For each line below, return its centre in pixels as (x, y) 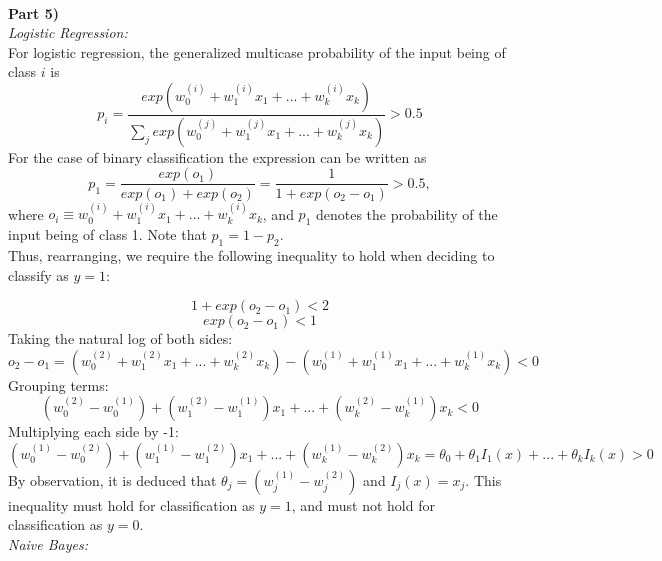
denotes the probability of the (406, 213)
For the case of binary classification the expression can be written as (217, 156)
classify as (38, 274)
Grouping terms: (58, 384)
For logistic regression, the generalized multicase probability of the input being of (257, 51)
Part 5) (33, 12)
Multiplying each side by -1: (93, 431)
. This (483, 479)
